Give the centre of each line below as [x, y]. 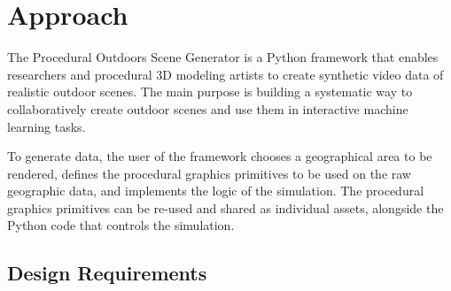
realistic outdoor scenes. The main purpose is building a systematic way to [210, 92]
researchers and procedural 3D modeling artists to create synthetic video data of [225, 74]
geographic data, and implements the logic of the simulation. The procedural [216, 191]
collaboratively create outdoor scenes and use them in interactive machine [208, 108]
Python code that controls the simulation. [121, 225]
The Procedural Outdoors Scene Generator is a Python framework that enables [223, 57]
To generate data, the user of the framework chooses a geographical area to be [220, 156]
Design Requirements [107, 273]
